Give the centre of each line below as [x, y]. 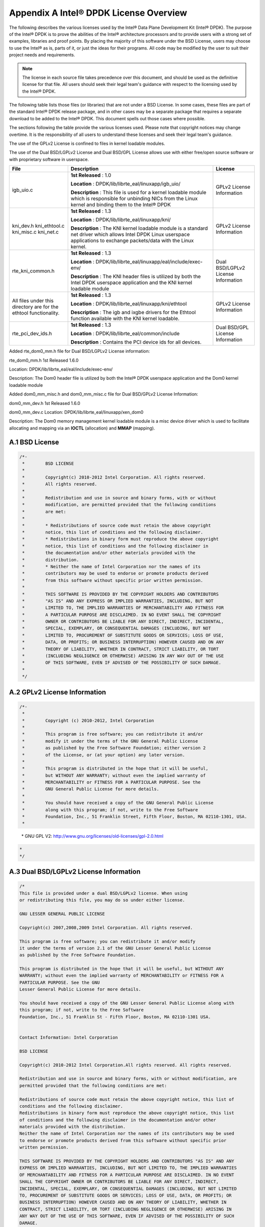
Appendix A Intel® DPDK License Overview [98, 13]
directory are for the [35, 307]
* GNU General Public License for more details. [91, 789]
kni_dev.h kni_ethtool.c [38, 226]
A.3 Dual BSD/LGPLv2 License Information [75, 872]
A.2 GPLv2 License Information [58, 692]
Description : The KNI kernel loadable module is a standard [139, 228]
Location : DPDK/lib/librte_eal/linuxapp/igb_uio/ [125, 184]
